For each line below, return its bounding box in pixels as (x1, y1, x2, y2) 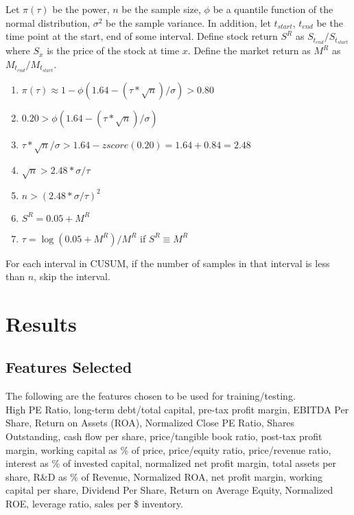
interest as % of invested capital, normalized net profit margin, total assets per (5, 456, 337, 470)
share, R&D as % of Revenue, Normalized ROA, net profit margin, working (5, 469, 322, 483)
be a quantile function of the (213, 2, 333, 16)
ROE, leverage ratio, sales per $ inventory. (5, 496, 183, 511)
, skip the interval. (34, 269, 110, 284)
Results (5, 309, 77, 337)
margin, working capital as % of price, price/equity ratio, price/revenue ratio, (5, 442, 331, 457)
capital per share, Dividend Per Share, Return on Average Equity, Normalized (5, 483, 333, 497)
